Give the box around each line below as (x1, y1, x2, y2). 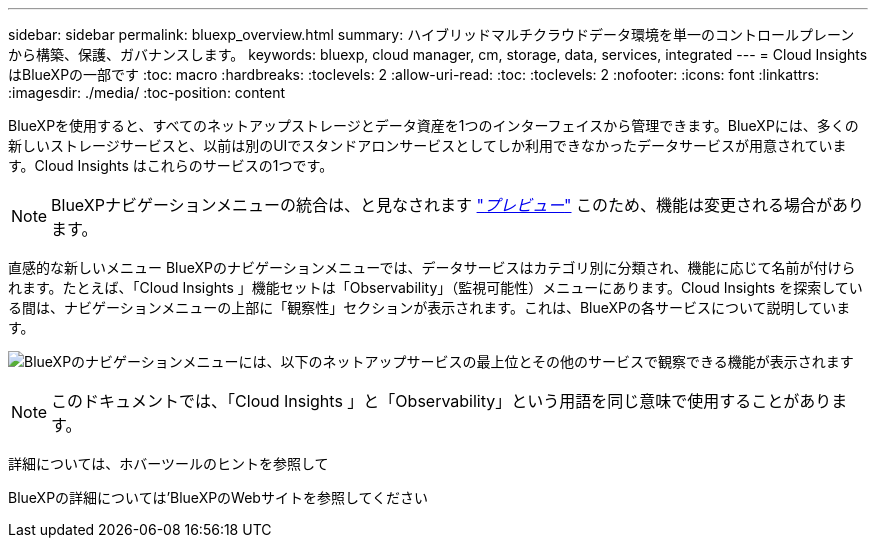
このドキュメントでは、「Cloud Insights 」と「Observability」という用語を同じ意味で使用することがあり (51, 391, 832, 411)
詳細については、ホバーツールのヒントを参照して (8, 455, 329, 472)
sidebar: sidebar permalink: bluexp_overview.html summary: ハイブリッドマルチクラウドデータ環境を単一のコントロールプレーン (8, 26, 855, 43)
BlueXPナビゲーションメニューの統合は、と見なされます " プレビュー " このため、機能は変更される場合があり (51, 195, 865, 215)
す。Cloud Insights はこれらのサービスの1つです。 (8, 157, 334, 174)
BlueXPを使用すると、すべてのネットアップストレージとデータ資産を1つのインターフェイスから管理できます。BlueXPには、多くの (8, 117, 859, 134)
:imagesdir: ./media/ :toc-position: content (8, 84, 285, 101)
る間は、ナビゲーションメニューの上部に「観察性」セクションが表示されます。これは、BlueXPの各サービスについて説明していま (8, 299, 851, 316)
